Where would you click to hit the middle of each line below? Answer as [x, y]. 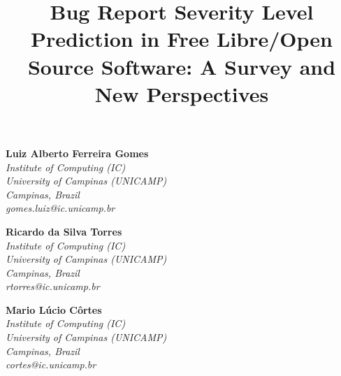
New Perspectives [182, 93]
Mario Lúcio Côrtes [54, 309]
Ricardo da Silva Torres [64, 231]
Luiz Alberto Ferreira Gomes [77, 153]
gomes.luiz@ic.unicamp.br [60, 208]
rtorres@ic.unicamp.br [53, 286]
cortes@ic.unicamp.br [51, 364]
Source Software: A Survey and [182, 66]
